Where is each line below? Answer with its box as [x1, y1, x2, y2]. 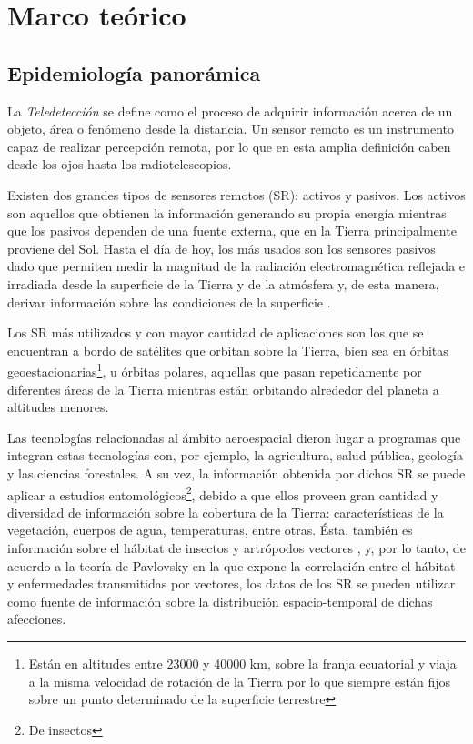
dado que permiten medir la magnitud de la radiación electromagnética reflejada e [7, 256, 466, 276]
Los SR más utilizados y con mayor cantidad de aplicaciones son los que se [7, 323, 424, 342]
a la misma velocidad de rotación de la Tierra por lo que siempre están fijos [28, 671, 451, 690]
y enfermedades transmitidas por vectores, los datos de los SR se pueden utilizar [7, 574, 456, 593]
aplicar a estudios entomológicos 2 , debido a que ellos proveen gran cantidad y [7, 482, 438, 504]
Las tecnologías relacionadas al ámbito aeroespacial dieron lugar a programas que [7, 427, 461, 447]
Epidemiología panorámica [7, 58, 261, 86]
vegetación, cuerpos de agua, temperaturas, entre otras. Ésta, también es [7, 520, 413, 539]
